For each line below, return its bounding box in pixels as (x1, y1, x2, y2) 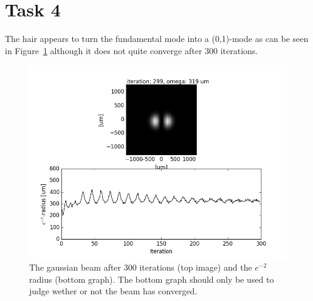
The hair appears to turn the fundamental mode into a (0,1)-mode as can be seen (5, 32, 309, 45)
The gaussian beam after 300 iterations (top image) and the (29, 260, 252, 273)
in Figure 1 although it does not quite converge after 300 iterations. (5, 44, 258, 57)
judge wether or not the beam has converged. (29, 285, 198, 297)
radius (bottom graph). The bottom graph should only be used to (29, 272, 274, 285)
